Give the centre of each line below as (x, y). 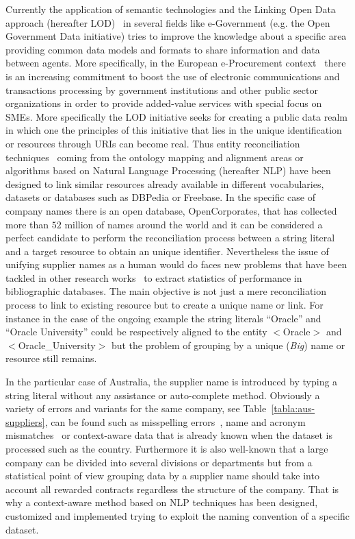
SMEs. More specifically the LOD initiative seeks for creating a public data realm (176, 116)
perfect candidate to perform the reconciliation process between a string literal (170, 238)
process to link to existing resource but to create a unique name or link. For (165, 305)
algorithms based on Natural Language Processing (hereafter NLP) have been (168, 170)
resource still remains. (51, 358)
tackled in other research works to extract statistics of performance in (154, 277)
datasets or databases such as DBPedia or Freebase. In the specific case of (161, 197)
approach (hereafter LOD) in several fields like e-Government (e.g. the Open (168, 22)
